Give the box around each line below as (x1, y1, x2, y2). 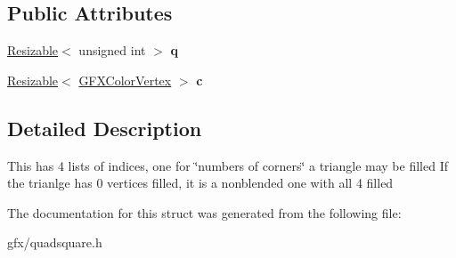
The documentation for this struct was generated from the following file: (7, 203, 402, 222)
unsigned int (78, 41, 146, 60)
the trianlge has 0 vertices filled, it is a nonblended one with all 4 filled (7, 173, 394, 192)
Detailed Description (7, 114, 202, 141)
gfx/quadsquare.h (7, 233, 102, 252)
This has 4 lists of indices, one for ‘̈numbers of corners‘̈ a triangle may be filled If (7, 156, 448, 174)
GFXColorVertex (78, 70, 172, 89)
